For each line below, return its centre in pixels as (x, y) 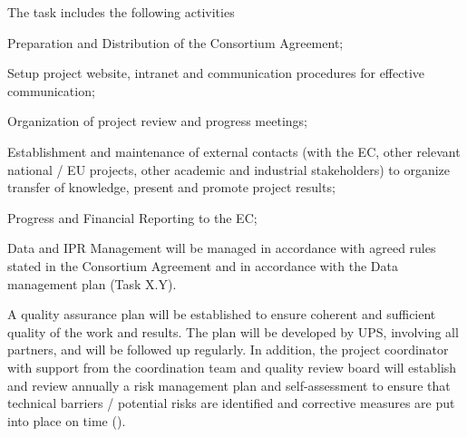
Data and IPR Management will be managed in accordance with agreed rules (222, 248)
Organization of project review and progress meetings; (157, 121)
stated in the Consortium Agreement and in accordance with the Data (203, 265)
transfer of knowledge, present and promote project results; (171, 187)
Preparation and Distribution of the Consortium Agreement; (175, 42)
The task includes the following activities (121, 12)
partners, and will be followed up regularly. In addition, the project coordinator (228, 350)
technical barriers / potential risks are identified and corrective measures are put (231, 403)
